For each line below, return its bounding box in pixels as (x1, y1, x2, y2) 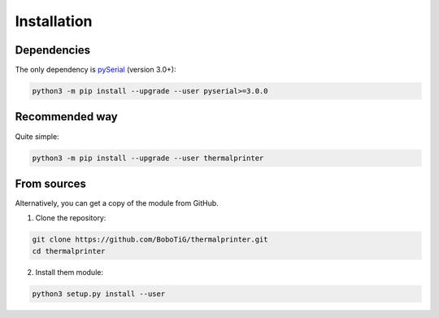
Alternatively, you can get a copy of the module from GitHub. (15, 198, 219, 208)
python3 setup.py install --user (32, 289, 166, 298)
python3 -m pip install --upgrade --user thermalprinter (32, 153, 264, 163)
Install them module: (35, 267, 103, 277)
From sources (15, 176, 87, 190)
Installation (15, 12, 93, 30)
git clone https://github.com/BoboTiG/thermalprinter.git (32, 235, 268, 244)
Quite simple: (15, 131, 60, 142)
